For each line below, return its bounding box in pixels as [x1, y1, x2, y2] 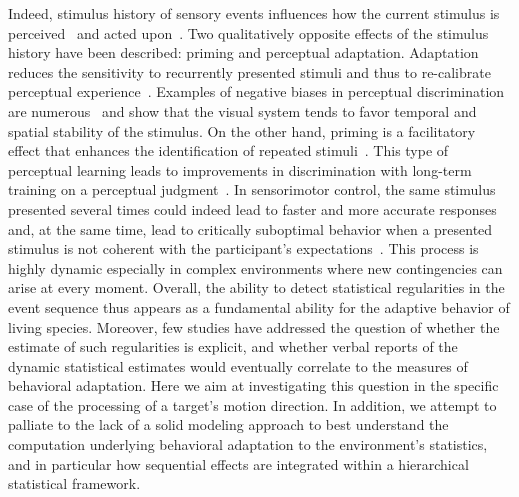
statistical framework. [8, 473, 141, 494]
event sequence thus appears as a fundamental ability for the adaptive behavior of [8, 296, 510, 317]
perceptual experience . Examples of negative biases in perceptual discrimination [8, 81, 505, 102]
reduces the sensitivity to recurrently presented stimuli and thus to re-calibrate [8, 61, 491, 82]
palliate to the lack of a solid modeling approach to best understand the [8, 414, 449, 435]
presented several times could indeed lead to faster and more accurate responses [8, 198, 497, 219]
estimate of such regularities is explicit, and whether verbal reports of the [8, 336, 458, 357]
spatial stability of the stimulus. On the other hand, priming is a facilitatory [8, 120, 476, 141]
